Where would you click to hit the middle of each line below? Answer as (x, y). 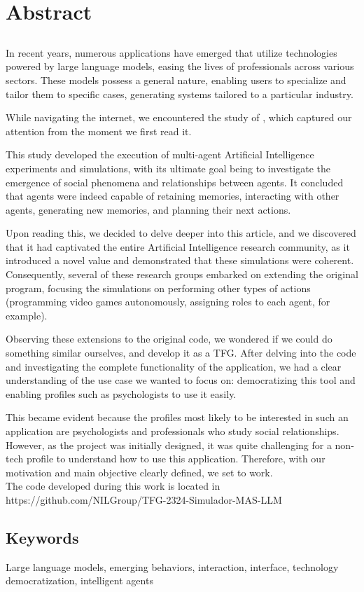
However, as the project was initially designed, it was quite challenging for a (169, 445)
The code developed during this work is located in (113, 486)
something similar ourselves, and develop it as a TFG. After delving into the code (181, 353)
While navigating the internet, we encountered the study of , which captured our (179, 117)
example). (27, 315)
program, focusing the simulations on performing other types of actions (158, 288)
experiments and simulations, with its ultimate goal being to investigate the (168, 168)
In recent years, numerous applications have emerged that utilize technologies (171, 52)
